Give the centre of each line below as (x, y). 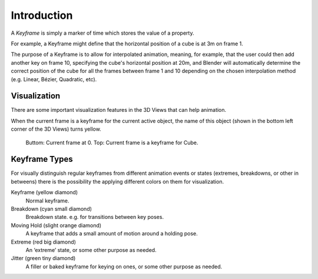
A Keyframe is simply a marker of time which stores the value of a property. (102, 33)
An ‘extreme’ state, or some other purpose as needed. (91, 250)
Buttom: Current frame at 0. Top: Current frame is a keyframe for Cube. (112, 142)
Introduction (42, 15)
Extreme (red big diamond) (44, 242)
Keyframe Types (42, 159)
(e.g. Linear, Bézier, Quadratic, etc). (54, 79)
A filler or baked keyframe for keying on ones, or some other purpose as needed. (124, 266)
